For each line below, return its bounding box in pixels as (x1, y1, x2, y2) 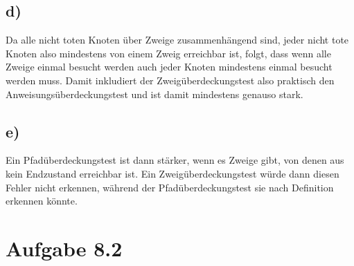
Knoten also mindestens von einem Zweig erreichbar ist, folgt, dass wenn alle (6, 46, 331, 60)
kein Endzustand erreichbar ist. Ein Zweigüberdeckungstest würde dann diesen (6, 166, 339, 180)
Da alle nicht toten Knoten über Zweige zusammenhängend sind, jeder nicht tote (6, 32, 349, 47)
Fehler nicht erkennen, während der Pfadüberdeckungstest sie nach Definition (6, 180, 334, 194)
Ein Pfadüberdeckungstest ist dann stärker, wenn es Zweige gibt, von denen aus (6, 153, 344, 167)
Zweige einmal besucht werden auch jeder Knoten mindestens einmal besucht (6, 59, 333, 74)
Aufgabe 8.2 (6, 234, 123, 262)
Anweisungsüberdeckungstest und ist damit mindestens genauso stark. (6, 86, 303, 101)
